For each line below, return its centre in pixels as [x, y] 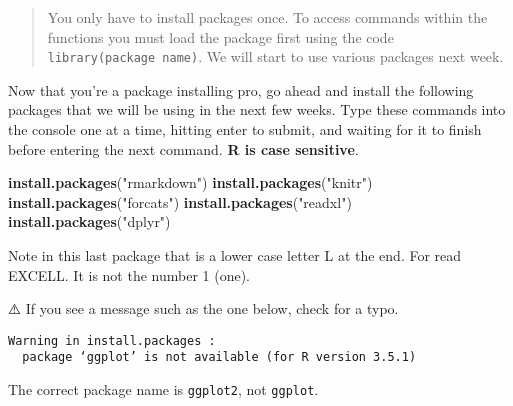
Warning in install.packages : [112, 340]
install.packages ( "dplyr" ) [89, 221]
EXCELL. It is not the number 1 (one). [129, 274]
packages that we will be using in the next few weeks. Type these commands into [257, 109]
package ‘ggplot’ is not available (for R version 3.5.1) [219, 357]
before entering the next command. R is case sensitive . [183, 148]
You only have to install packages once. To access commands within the [267, 17]
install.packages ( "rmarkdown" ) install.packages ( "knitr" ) [190, 182]
